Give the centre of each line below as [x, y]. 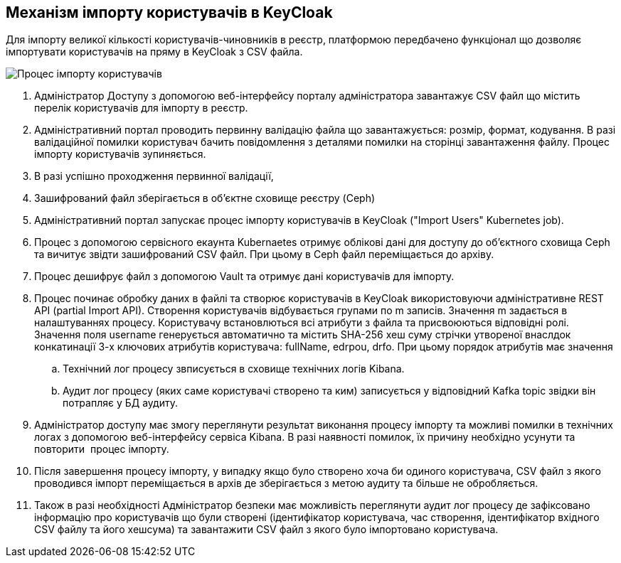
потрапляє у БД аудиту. [120, 403]
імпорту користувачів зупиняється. [120, 154]
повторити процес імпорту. [102, 449]
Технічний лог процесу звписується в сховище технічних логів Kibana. [234, 369]
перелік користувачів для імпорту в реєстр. [141, 108]
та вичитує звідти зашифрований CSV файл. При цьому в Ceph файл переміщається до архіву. [264, 254]
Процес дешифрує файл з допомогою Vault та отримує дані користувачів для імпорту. [244, 277]
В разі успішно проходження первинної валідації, [154, 176]
